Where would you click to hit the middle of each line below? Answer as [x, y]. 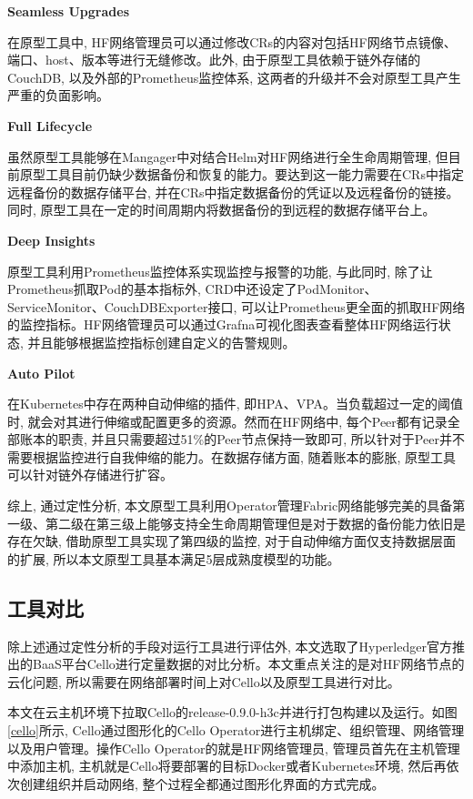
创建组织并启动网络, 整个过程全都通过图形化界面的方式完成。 [202, 783]
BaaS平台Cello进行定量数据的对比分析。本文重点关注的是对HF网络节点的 [248, 664]
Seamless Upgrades [69, 11]
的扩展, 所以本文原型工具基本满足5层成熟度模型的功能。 [174, 558]
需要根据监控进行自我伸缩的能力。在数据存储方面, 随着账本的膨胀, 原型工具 [232, 456]
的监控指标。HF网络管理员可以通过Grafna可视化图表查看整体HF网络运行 [223, 324]
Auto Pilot [41, 373]
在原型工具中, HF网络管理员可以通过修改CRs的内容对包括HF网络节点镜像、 [232, 41]
